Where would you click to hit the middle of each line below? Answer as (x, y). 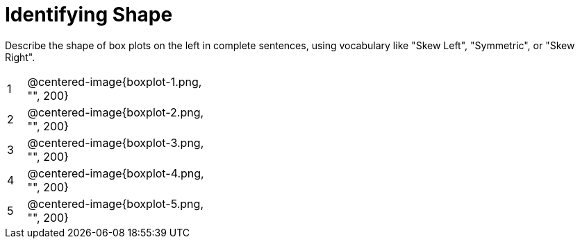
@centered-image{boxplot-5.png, (115, 203)
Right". (20, 57)
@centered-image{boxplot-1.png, (115, 81)
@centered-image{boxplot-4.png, (116, 173)
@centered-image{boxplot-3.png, (116, 142)
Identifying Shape (89, 15)
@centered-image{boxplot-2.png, (116, 112)
